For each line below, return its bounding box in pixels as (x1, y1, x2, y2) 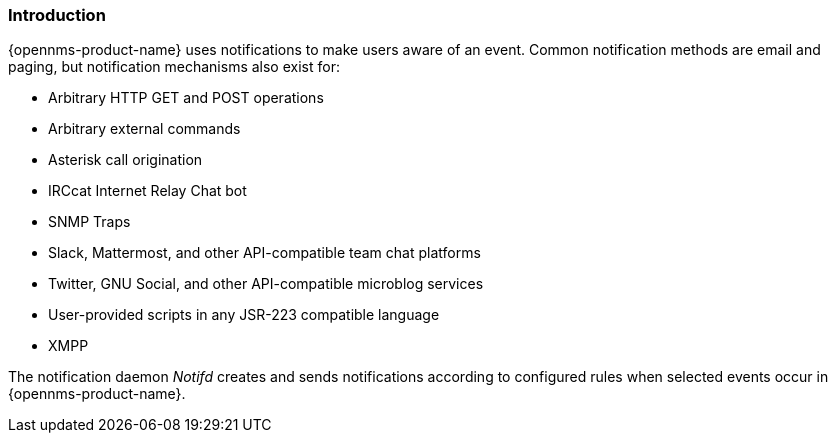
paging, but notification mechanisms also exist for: (8, 58, 340, 76)
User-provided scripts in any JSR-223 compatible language (48, 306, 440, 324)
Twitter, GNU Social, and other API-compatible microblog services (48, 275, 484, 293)
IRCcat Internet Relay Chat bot (48, 182, 247, 200)
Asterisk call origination (48, 151, 203, 169)
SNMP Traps (48, 213, 131, 231)
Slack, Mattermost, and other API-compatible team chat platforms (48, 244, 481, 262)
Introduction (8, 5, 106, 25)
